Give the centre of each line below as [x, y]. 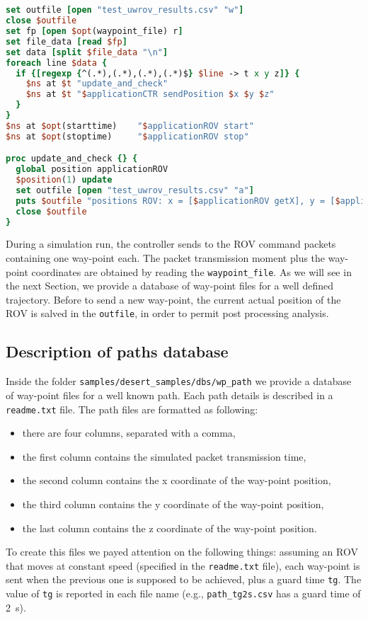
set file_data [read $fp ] [67, 41]
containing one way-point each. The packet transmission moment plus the [166, 258]
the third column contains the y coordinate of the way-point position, [173, 504]
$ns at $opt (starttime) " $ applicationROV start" [130, 126]
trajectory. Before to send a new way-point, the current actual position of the [173, 299]
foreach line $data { [57, 63]
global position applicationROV [92, 170]
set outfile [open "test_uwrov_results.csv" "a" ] [135, 190]
